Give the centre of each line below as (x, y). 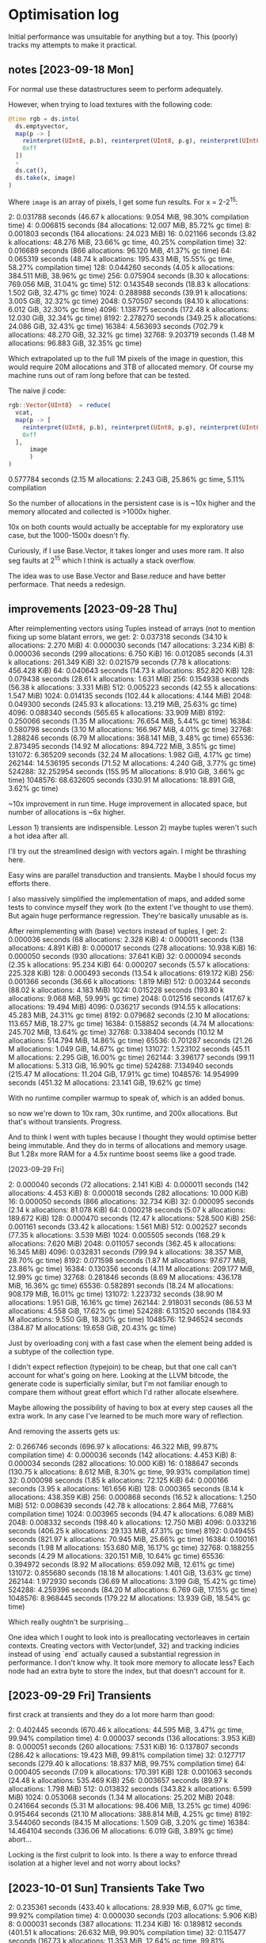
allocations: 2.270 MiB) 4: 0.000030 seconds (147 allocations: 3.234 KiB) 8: (132, 645)
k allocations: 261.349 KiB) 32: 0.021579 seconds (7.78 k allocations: (120, 662)
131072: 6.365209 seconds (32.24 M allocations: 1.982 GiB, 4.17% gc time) (130, 754)
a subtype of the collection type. (61, 1351)
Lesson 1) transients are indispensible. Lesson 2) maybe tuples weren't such (133, 827)
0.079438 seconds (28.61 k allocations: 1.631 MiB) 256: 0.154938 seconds (129, 678)
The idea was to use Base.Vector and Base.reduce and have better (117, 575)
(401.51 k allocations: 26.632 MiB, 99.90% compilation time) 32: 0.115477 (127, 1933)
